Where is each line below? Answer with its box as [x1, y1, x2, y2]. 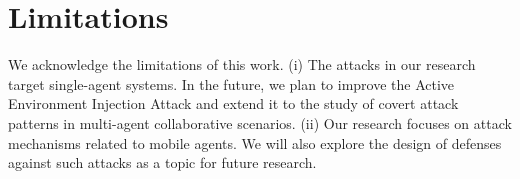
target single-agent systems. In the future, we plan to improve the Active [8, 73, 455, 94]
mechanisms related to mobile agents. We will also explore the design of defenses [8, 132, 502, 153]
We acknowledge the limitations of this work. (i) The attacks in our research [8, 54, 476, 75]
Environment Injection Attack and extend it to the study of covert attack [8, 93, 459, 114]
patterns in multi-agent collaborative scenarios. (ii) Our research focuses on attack [8, 112, 512, 133]
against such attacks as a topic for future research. [8, 152, 317, 173]
